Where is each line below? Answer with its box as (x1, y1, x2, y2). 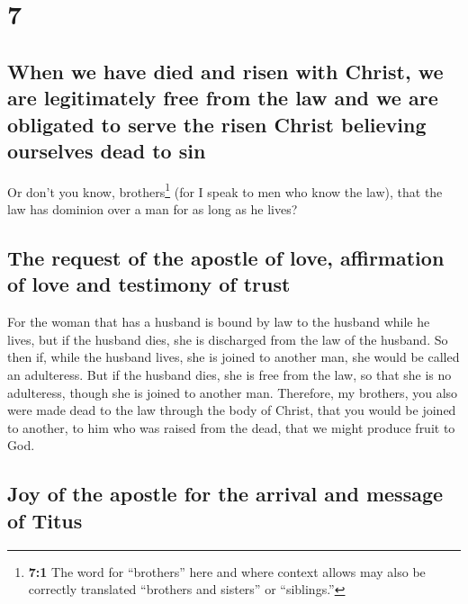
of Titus (7, 506, 83, 534)
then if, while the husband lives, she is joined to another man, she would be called (7, 347, 460, 366)
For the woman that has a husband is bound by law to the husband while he (7, 312, 430, 331)
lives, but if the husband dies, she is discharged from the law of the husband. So (7, 329, 448, 348)
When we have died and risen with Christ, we (7, 57, 444, 85)
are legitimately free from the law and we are (7, 84, 438, 112)
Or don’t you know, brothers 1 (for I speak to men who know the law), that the (7, 179, 443, 201)
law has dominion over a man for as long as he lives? (7, 200, 298, 218)
